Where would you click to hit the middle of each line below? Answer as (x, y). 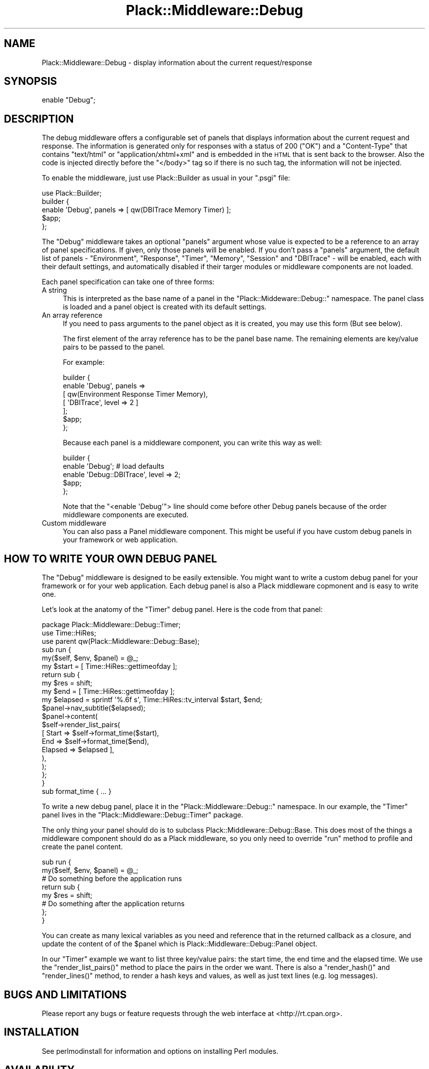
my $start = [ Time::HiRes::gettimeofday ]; (109, 666)
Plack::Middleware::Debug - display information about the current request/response (177, 62)
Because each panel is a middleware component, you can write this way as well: (192, 443)
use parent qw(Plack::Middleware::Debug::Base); (121, 641)
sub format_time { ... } (77, 791)
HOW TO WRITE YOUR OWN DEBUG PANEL (111, 559)
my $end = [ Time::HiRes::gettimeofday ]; (108, 691)
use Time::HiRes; (69, 633)
